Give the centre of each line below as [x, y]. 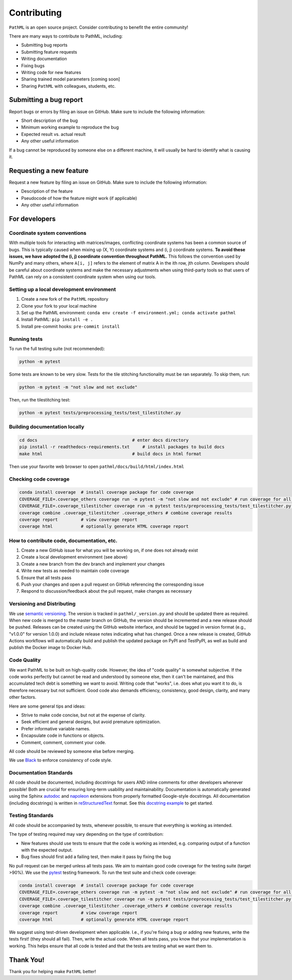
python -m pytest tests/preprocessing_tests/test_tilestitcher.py [100, 413]
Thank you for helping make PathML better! [53, 971]
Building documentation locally [47, 427]
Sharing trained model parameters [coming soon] [71, 79]
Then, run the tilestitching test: [40, 400]
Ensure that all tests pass [46, 577]
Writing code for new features [51, 72]
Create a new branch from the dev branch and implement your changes [93, 564]
